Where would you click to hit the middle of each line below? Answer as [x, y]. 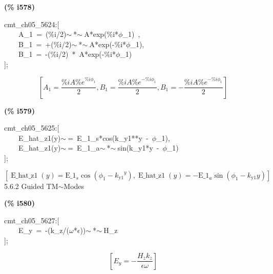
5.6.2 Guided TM [31, 186]
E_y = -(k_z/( [44, 230]
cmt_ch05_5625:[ [32, 128]
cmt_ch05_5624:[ [32, 24]
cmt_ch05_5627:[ [32, 220]
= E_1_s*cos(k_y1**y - [108, 138]
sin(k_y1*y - [138, 148]
